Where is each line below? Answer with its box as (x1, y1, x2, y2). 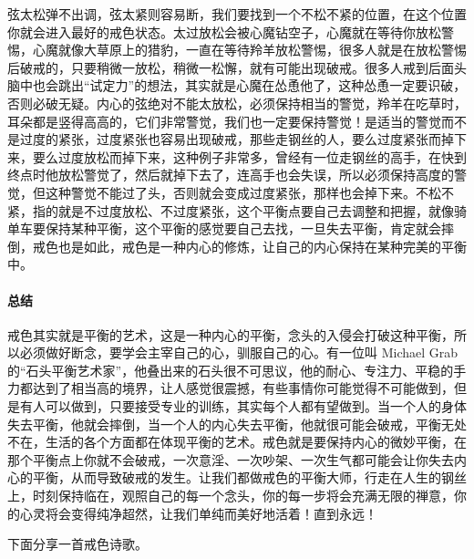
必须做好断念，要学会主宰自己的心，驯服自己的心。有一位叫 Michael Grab (19, 343, 459, 362)
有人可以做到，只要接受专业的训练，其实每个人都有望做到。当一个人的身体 (19, 397, 467, 416)
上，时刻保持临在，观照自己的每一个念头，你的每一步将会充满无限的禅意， (7, 486, 454, 505)
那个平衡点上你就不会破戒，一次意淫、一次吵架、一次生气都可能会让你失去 (7, 450, 454, 469)
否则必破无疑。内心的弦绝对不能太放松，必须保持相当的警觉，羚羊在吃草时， (7, 93, 467, 112)
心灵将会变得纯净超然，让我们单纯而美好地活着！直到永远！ (19, 503, 377, 523)
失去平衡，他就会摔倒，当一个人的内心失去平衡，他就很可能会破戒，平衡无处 (7, 414, 467, 433)
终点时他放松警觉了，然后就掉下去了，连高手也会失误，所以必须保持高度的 (7, 165, 454, 184)
